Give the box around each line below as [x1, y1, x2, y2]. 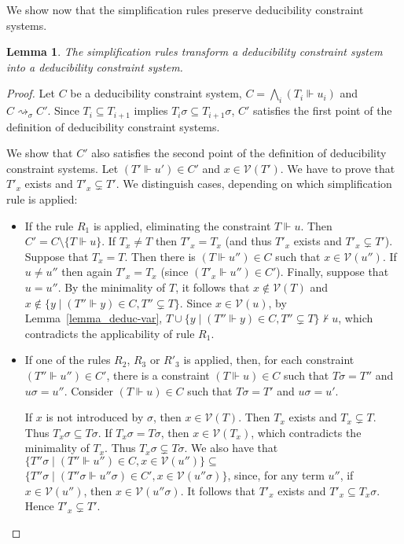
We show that [6, 145, 73, 161]
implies [134, 102, 168, 119]
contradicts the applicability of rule [24, 325, 195, 341]
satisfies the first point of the [253, 102, 392, 119]
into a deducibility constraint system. [6, 58, 183, 75]
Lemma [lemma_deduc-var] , [24, 310, 163, 326]
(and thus [225, 233, 272, 249]
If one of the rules [24, 351, 111, 368]
